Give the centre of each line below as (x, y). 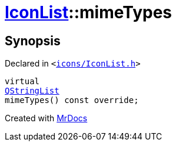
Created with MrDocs (46, 118)
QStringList (32, 91)
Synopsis (33, 41)
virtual (22, 82)
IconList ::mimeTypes (88, 12)
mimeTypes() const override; (72, 100)
